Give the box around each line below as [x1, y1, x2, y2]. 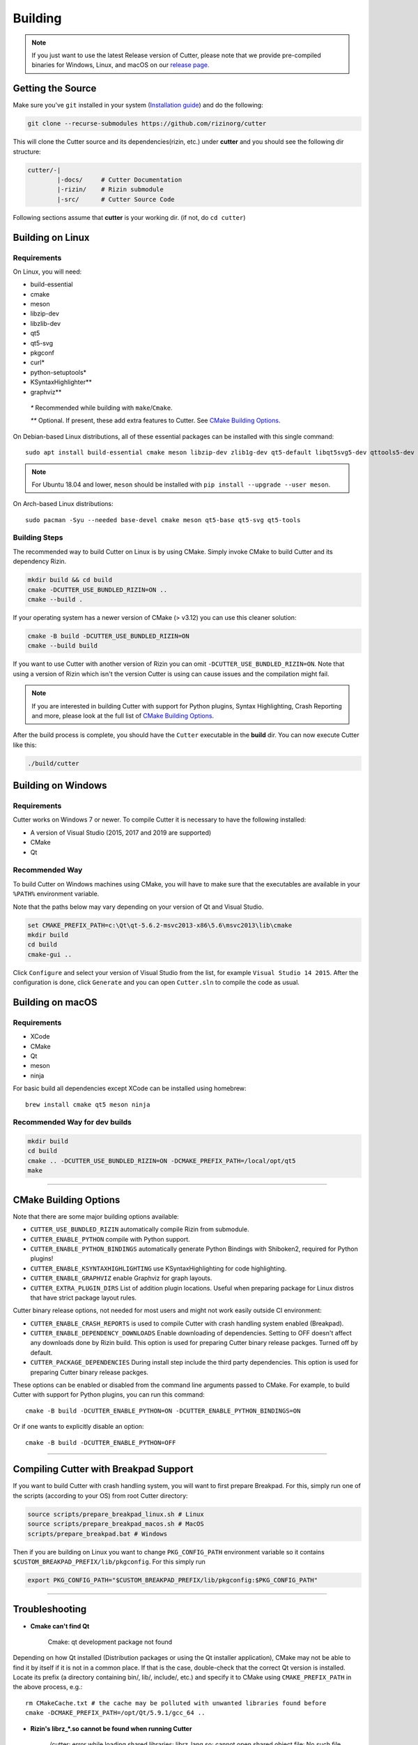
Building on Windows [13, 780, 107, 792]
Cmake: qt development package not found [47, 1638, 173, 1646]
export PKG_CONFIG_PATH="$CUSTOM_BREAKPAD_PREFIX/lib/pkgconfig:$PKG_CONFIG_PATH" [27, 1576, 318, 1584]
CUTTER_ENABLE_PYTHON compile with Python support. [30, 1235, 191, 1243]
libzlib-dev [30, 319, 61, 327]
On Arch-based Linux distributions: [13, 500, 114, 508]
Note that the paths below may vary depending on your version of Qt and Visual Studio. [13, 903, 264, 911]
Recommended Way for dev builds [13, 1117, 132, 1127]
